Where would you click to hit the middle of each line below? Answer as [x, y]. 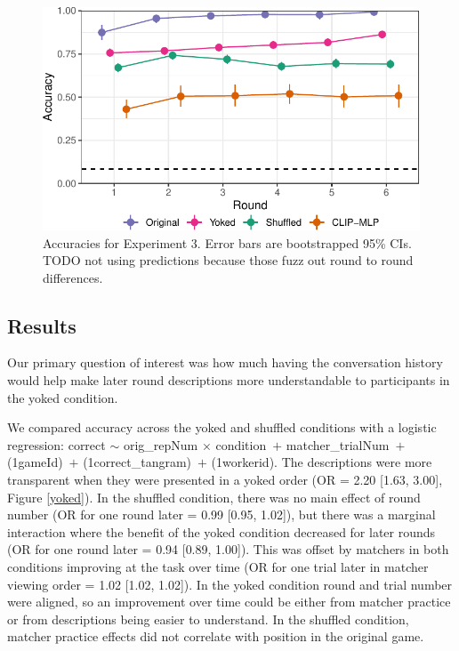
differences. [73, 277]
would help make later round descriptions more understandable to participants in [229, 380]
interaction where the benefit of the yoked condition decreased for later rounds [221, 531]
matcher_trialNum [338, 444]
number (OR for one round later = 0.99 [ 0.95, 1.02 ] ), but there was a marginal [221, 514]
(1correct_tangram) [137, 462]
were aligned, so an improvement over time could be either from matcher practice [229, 602]
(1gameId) [35, 462]
